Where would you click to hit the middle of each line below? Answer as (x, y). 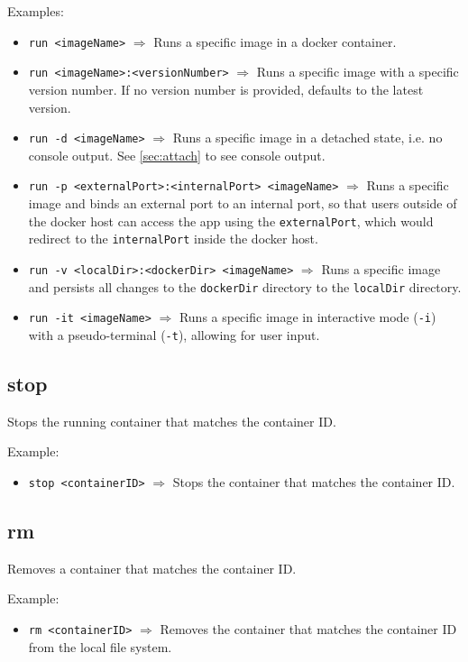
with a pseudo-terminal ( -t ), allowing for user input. (174, 334)
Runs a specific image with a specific (358, 72)
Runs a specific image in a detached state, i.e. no (307, 138)
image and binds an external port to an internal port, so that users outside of (243, 203)
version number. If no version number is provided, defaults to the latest (226, 89)
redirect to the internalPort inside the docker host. (173, 239)
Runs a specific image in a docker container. (275, 41)
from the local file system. (100, 646)
